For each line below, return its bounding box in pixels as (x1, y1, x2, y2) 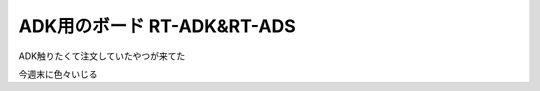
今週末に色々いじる (18, 68, 98, 80)
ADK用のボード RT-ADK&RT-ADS (18, 15, 296, 37)
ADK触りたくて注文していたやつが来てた (18, 50, 186, 62)
